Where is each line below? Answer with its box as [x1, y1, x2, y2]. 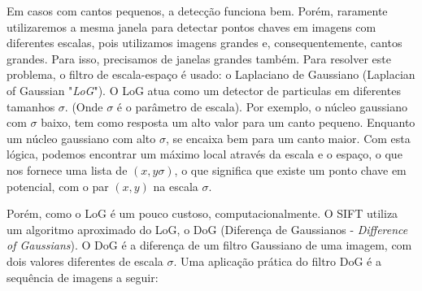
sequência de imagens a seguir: [7, 268, 159, 285]
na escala [153, 177, 198, 194]
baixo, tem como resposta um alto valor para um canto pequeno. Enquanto [41, 114, 415, 131]
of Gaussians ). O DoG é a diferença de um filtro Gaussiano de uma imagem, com [7, 237, 412, 254]
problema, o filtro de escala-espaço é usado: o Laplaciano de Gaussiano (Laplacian [7, 66, 415, 83]
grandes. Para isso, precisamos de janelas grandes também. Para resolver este [7, 50, 392, 67]
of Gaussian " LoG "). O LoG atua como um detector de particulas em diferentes [7, 81, 401, 98]
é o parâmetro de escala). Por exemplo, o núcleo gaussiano [116, 98, 407, 115]
